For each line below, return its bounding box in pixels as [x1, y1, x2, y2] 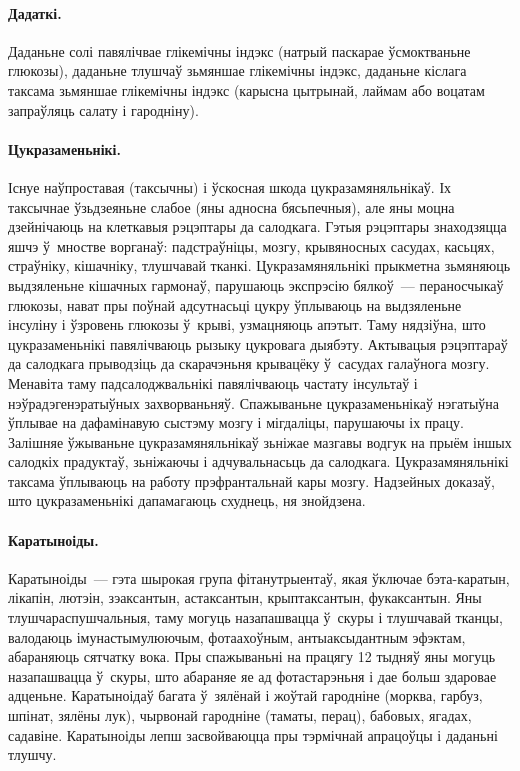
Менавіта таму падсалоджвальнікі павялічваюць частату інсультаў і [8, 372, 418, 393]
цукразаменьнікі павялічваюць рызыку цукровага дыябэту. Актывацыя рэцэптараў [8, 333, 508, 354]
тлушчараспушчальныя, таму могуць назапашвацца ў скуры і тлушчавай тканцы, [8, 607, 503, 628]
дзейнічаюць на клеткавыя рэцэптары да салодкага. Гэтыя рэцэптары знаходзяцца [8, 216, 507, 237]
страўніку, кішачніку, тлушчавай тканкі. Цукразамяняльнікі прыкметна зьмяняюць [8, 255, 511, 276]
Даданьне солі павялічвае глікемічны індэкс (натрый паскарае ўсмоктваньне [8, 40, 471, 61]
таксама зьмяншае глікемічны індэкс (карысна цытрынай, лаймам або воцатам [8, 79, 485, 100]
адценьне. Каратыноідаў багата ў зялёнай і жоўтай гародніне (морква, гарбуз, [8, 685, 483, 706]
